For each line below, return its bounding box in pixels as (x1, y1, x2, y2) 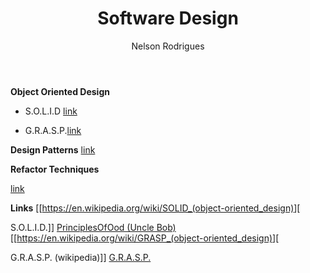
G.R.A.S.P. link (24, 124, 82, 136)
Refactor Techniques (10, 163, 100, 175)
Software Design (97, 7, 239, 30)
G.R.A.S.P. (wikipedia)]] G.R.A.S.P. (10, 251, 152, 263)
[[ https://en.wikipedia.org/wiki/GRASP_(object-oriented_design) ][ (10, 232, 280, 244)
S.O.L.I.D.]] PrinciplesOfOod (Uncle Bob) (10, 221, 177, 233)
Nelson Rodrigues (131, 40, 205, 52)
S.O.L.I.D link (24, 105, 78, 117)
